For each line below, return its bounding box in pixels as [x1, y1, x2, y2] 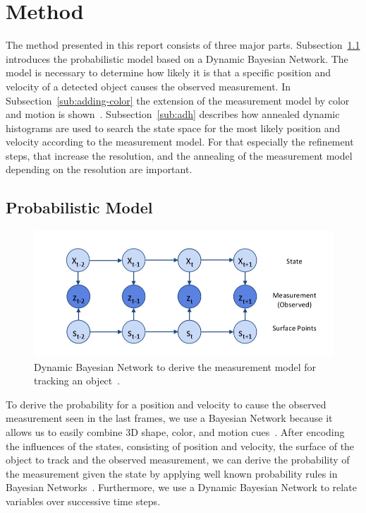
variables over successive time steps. [6, 493, 161, 508]
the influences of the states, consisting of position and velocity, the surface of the [6, 438, 355, 453]
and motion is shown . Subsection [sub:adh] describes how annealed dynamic [6, 107, 340, 122]
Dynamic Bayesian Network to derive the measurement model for [34, 359, 317, 374]
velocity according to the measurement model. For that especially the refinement [6, 134, 354, 149]
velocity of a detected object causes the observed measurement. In [6, 78, 291, 93]
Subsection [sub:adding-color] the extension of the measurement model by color [6, 93, 350, 107]
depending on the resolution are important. [6, 162, 193, 177]
